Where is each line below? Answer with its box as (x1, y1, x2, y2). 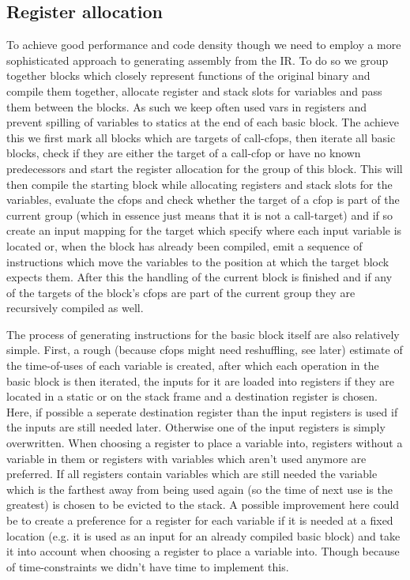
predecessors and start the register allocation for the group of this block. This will (6, 160, 403, 176)
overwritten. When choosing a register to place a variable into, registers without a (6, 435, 403, 451)
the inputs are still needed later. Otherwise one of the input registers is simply (6, 419, 386, 435)
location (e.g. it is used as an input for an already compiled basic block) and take (6, 527, 401, 544)
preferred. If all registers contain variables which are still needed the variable (6, 465, 378, 482)
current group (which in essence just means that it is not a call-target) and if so (6, 206, 393, 223)
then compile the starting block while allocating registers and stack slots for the (6, 175, 393, 192)
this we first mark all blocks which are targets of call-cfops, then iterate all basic (6, 129, 396, 145)
